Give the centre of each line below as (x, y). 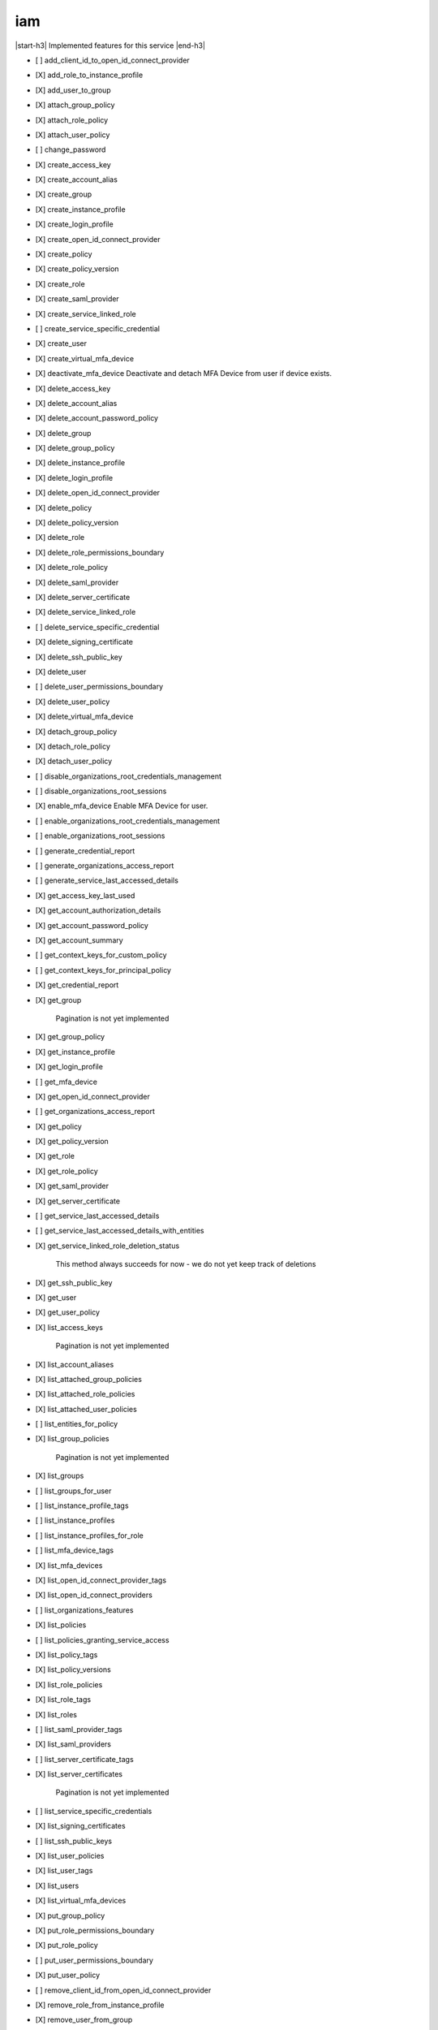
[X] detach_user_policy (74, 761)
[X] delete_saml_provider (77, 582)
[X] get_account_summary (79, 940)
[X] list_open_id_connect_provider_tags (101, 1580)
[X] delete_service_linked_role (86, 612)
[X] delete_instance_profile (80, 463)
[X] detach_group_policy (76, 732)
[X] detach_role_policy (73, 746)
